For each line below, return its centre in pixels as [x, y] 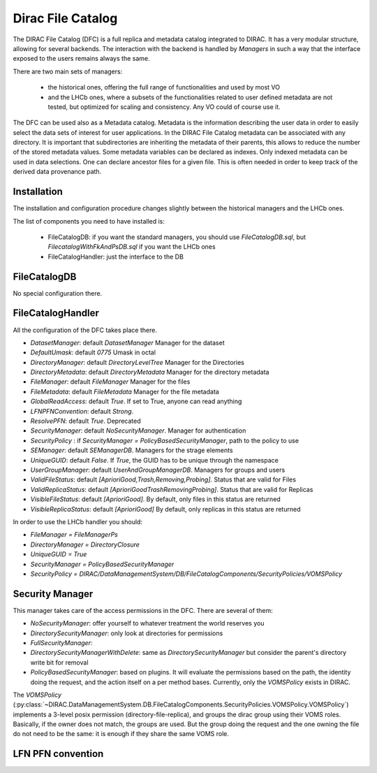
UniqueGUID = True [59, 554]
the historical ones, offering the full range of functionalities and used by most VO [164, 87]
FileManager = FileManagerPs [74, 535]
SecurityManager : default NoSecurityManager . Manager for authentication [138, 431]
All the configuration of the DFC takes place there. [85, 330]
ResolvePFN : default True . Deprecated [86, 421]
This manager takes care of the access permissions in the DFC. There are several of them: [143, 610]
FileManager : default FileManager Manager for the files [110, 382]
